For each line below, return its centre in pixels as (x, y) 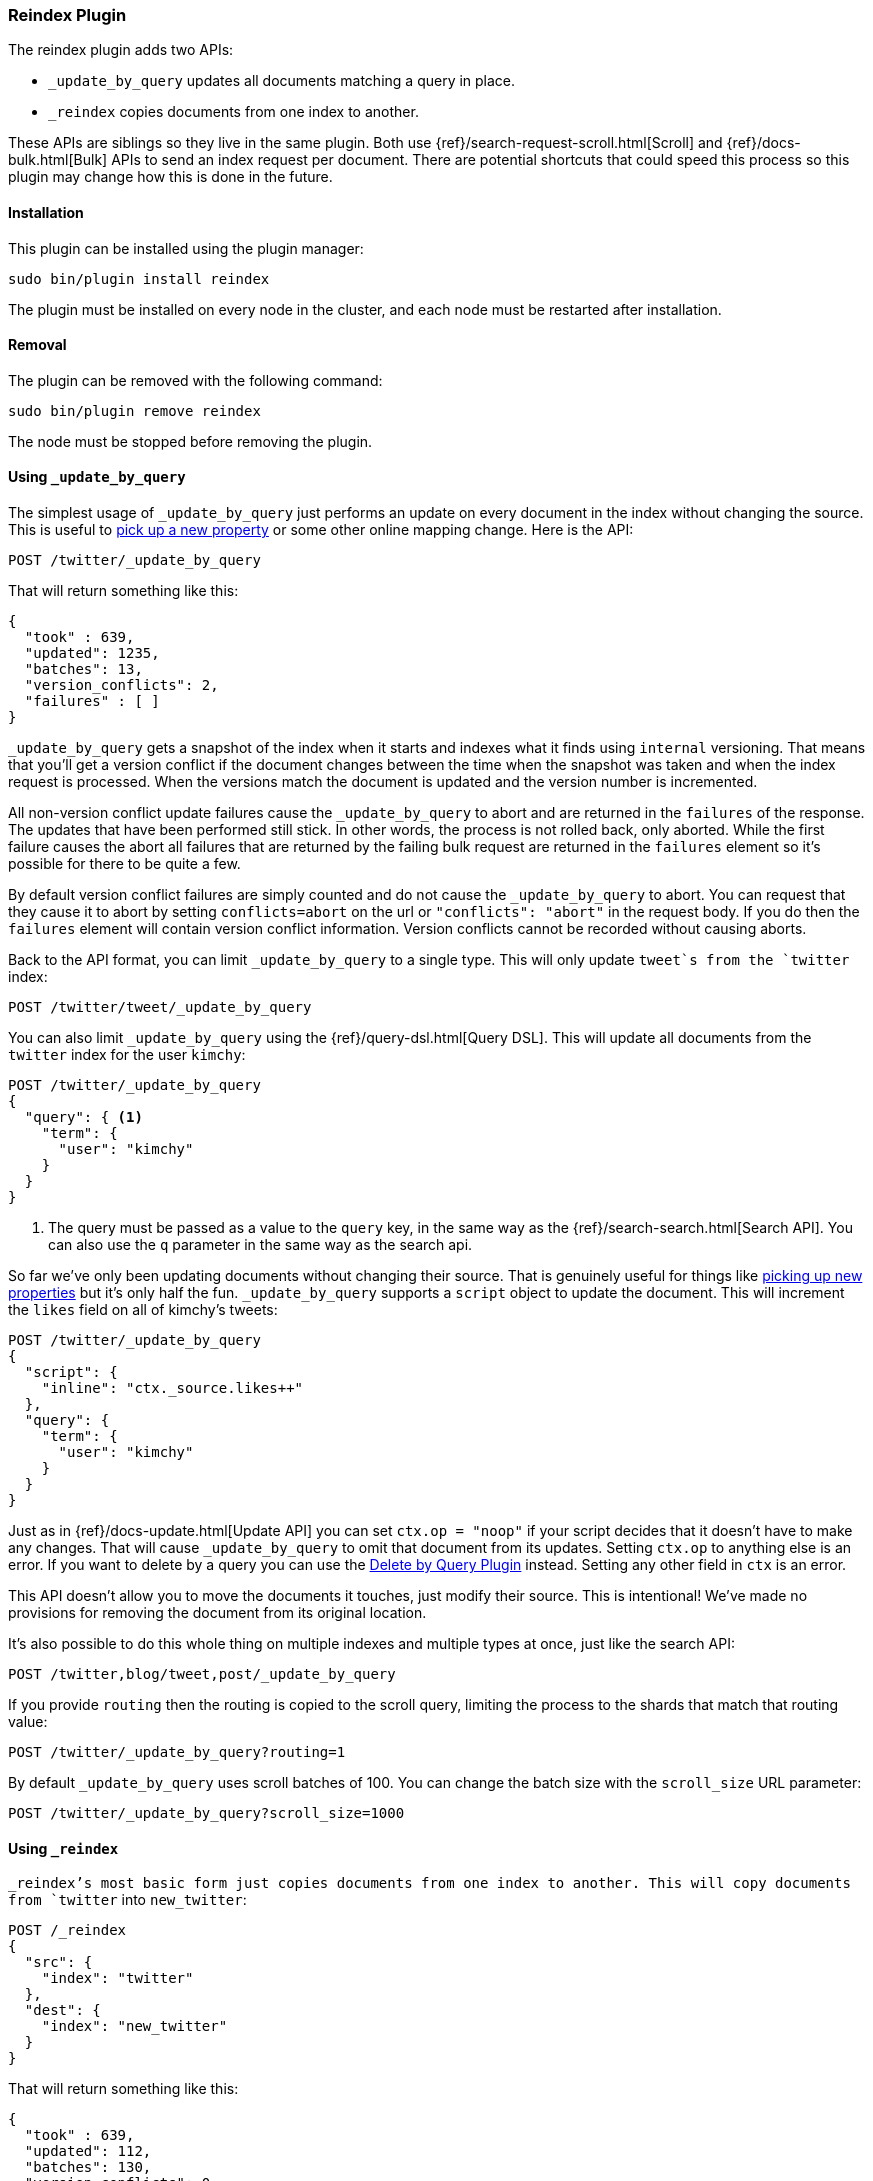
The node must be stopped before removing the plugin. (190, 441)
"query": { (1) (83, 1117)
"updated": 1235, (92, 653)
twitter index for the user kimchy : (127, 1055)
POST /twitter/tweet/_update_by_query (160, 1007)
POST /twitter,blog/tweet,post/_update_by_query (202, 1674)
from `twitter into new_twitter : (127, 1900)
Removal (37, 345)
